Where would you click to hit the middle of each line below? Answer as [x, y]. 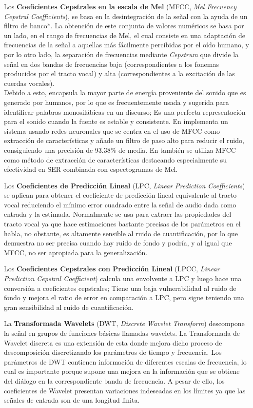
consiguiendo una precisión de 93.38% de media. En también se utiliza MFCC [120, 150]
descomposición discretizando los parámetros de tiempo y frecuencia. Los [113, 352]
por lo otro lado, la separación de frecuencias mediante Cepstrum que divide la [121, 54]
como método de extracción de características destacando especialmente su [115, 159]
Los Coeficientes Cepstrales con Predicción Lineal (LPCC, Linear [112, 269]
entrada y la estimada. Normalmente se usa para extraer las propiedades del [118, 214]
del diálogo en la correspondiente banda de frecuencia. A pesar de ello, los [114, 380]
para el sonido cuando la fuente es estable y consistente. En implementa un [116, 121]
